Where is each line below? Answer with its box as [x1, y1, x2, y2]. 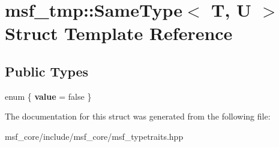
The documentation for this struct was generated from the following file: [5, 110, 271, 122]
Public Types [5, 62, 89, 80]
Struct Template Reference [5, 21, 233, 45]
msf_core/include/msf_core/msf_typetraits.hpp [5, 130, 184, 142]
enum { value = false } [5, 90, 92, 102]
